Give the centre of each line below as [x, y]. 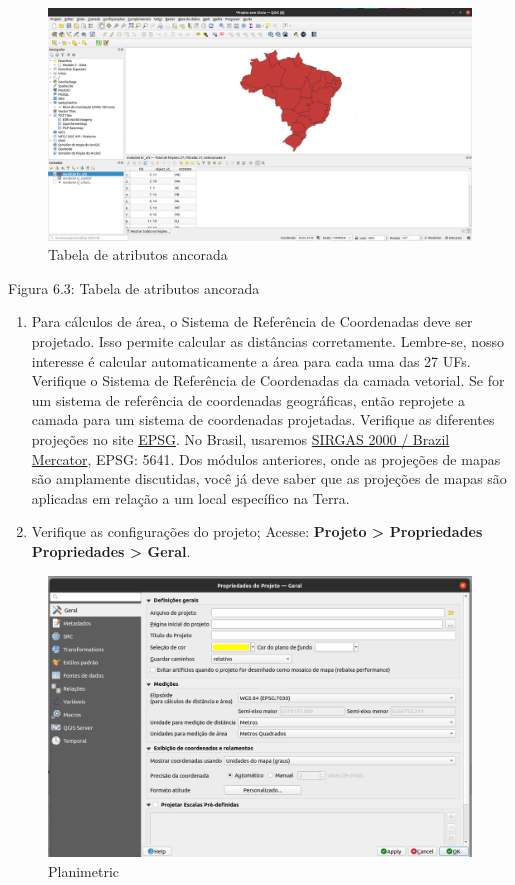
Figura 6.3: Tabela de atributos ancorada [134, 287]
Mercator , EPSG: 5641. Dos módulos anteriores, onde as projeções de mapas [266, 458]
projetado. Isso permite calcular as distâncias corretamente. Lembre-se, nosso [268, 341]
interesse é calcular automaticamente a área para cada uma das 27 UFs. [251, 360]
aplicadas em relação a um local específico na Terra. [190, 497]
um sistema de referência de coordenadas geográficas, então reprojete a [248, 399]
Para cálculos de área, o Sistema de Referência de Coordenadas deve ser [252, 321]
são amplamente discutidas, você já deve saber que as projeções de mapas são [269, 478]
